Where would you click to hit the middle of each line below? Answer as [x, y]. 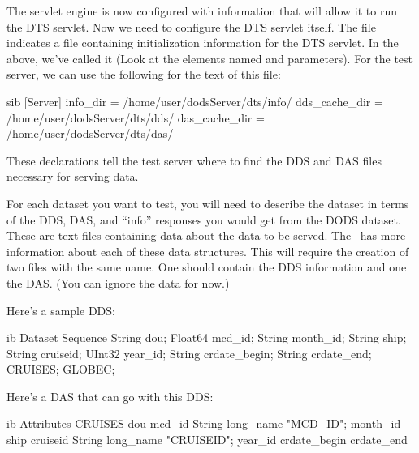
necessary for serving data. [73, 176]
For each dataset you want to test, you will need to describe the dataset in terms [208, 203]
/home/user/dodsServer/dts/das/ [90, 133]
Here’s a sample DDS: [61, 310]
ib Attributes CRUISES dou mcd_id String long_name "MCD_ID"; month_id [204, 423]
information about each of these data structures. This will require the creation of [208, 251]
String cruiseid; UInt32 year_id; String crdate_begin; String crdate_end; [189, 353]
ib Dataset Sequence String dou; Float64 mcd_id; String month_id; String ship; [207, 338]
